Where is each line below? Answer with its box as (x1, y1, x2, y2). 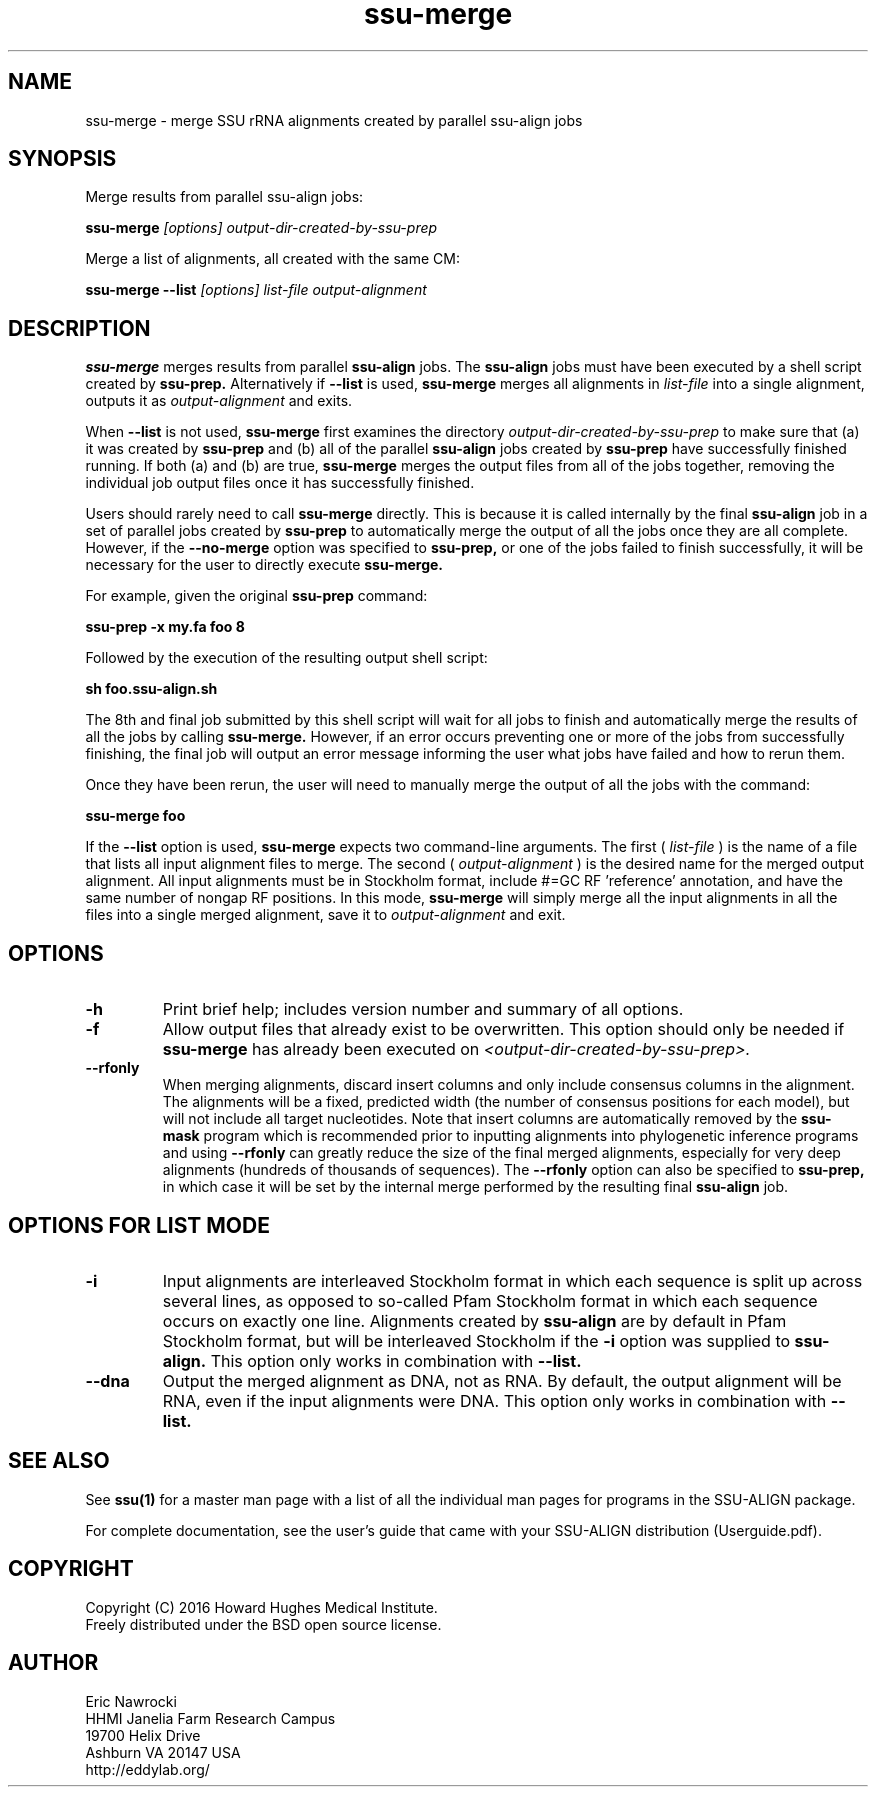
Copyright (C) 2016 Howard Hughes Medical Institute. (85, 1598, 438, 1616)
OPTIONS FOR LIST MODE (8, 1212, 270, 1238)
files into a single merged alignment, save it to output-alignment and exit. (85, 906, 566, 924)
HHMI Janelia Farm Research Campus (85, 1709, 336, 1727)
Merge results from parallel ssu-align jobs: (85, 188, 364, 206)
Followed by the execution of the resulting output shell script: (85, 649, 488, 667)
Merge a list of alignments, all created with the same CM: (85, 250, 460, 268)
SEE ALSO (8, 1448, 110, 1474)
